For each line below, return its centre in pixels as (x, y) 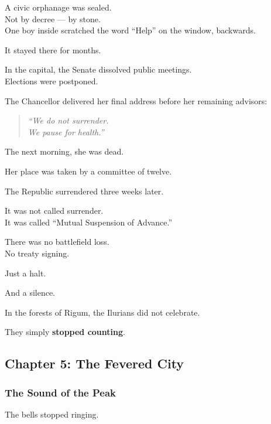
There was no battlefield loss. (57, 242)
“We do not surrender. (68, 120)
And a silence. (30, 293)
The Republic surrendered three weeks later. (84, 191)
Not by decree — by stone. (53, 18)
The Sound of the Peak (61, 392)
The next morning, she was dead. (64, 151)
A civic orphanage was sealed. (58, 7)
